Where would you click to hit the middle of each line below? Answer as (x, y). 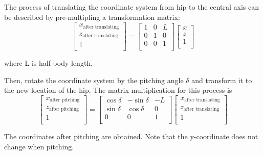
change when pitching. (39, 146)
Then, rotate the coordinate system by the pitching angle (94, 80)
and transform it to (222, 80)
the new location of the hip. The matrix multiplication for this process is (118, 90)
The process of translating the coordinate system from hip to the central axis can (132, 7)
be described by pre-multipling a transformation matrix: (92, 17)
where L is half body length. (48, 63)
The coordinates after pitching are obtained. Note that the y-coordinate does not (131, 136)
